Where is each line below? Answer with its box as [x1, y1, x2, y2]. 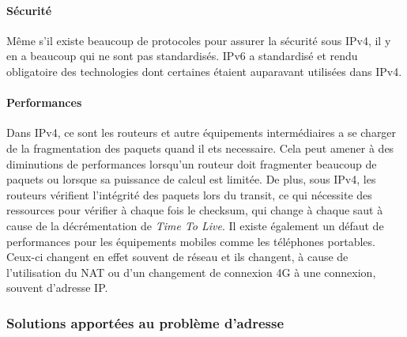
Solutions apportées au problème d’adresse [6, 312, 285, 332]
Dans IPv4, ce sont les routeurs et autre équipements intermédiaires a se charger [6, 124, 397, 141]
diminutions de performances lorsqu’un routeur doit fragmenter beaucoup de [6, 155, 377, 172]
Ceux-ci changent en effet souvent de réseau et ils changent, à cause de [6, 248, 349, 265]
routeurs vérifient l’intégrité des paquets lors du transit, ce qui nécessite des [6, 186, 372, 203]
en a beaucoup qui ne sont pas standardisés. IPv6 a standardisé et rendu [6, 47, 358, 64]
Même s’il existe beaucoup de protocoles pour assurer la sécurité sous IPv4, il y [6, 32, 391, 48]
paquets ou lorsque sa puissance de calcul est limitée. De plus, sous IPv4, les [6, 171, 376, 187]
